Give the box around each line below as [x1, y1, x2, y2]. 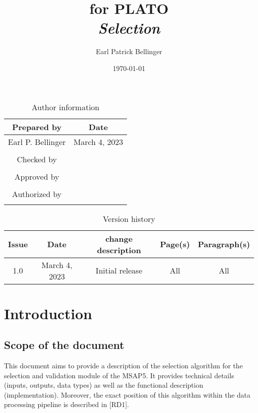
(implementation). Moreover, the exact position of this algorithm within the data [4, 389, 251, 400]
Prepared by [12, 121, 62, 133]
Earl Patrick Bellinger [96, 46, 162, 57]
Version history [103, 212, 155, 224]
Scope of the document [4, 337, 125, 352]
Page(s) [160, 238, 190, 250]
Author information [31, 101, 100, 113]
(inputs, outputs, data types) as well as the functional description [4, 380, 203, 390]
